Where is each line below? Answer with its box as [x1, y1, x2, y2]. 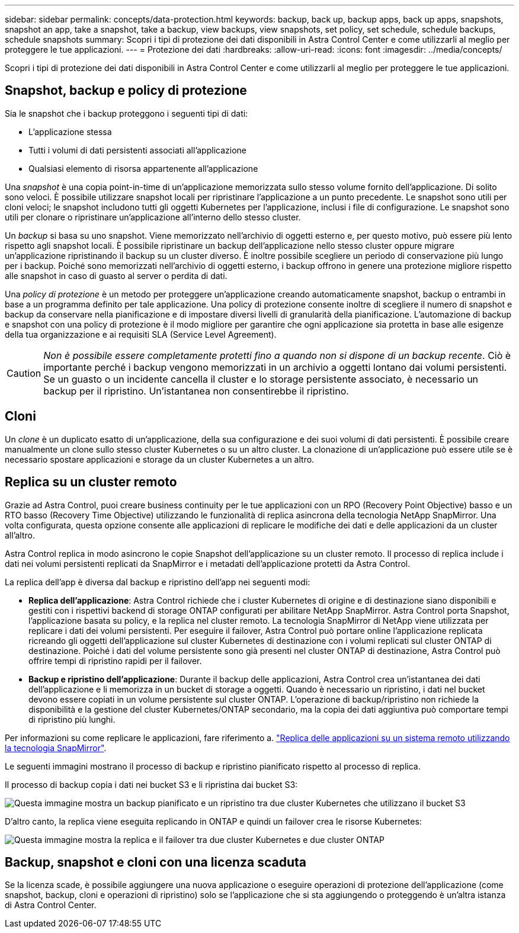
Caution [7, 367, 41, 379]
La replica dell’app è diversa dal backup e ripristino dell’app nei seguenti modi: [5, 576, 310, 587]
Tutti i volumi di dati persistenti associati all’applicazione [28, 145, 246, 155]
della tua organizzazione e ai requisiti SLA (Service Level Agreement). [5, 329, 277, 339]
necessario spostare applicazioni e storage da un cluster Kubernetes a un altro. [5, 454, 315, 464]
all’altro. [5, 530, 36, 540]
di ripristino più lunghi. [28, 714, 116, 724]
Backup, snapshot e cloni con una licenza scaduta [5, 854, 306, 870]
